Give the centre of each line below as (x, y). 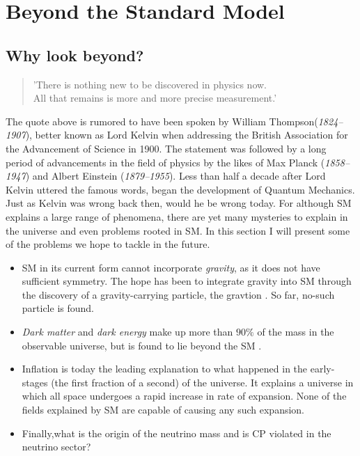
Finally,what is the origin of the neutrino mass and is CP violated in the (177, 433)
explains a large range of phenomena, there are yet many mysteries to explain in (177, 216)
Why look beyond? (75, 55)
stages (35, 382)
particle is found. (58, 308)
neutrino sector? (56, 447)
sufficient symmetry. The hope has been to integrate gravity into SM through (187, 281)
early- (322, 369)
